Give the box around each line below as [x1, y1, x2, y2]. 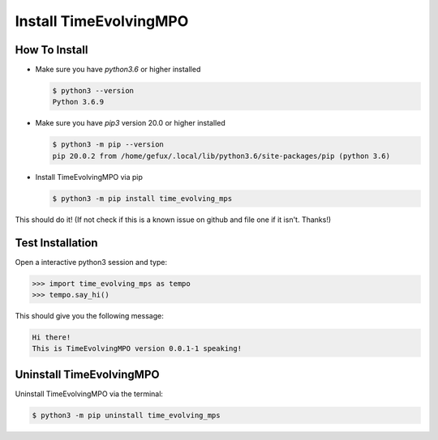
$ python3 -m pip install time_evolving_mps [52, 194, 233, 203]
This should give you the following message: [15, 311, 164, 321]
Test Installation [15, 236, 98, 250]
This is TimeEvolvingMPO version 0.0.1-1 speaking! [32, 344, 243, 353]
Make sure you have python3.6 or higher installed [35, 65, 201, 75]
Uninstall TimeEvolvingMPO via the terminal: [15, 389, 164, 399]
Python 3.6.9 [52, 97, 105, 107]
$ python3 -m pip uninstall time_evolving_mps [32, 410, 221, 420]
